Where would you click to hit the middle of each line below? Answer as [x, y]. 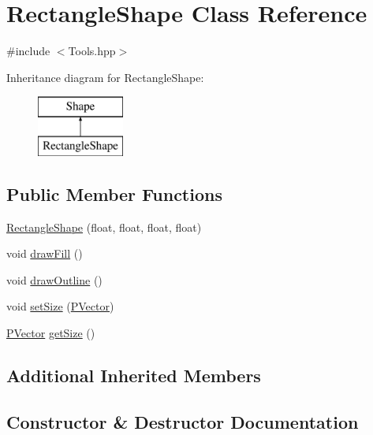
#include [28, 51]
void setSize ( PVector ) [60, 306]
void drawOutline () [54, 279]
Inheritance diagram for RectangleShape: [105, 77]
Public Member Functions [114, 193]
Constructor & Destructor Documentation [183, 421]
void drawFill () [45, 253]
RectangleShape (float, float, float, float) [104, 227]
